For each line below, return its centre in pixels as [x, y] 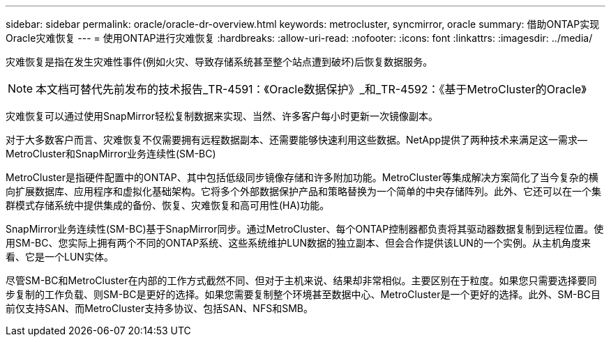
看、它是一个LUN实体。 [60, 257]
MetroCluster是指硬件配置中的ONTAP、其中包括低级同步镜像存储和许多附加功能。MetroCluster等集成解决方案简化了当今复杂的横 [302, 177]
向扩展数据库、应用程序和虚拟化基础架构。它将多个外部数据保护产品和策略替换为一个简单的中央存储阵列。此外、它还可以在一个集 [303, 191]
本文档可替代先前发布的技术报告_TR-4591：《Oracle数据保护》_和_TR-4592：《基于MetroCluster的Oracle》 [311, 89]
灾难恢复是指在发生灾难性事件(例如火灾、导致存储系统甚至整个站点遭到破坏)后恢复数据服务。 [219, 62]
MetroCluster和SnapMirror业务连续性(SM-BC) [111, 154]
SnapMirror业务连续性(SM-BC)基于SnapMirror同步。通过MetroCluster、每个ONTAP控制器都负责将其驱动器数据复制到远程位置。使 [305, 229]
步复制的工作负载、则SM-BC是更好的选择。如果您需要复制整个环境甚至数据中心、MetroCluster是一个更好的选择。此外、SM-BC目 [303, 294]
